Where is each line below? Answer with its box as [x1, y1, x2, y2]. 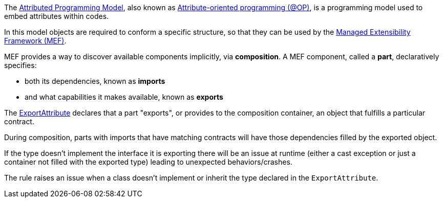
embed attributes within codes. [4, 12, 109, 20]
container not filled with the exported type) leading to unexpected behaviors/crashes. [4, 158, 292, 166]
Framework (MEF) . [4, 36, 67, 45]
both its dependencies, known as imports [25, 77, 165, 85]
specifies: [4, 61, 37, 70]
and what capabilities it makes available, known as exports [25, 93, 223, 101]
